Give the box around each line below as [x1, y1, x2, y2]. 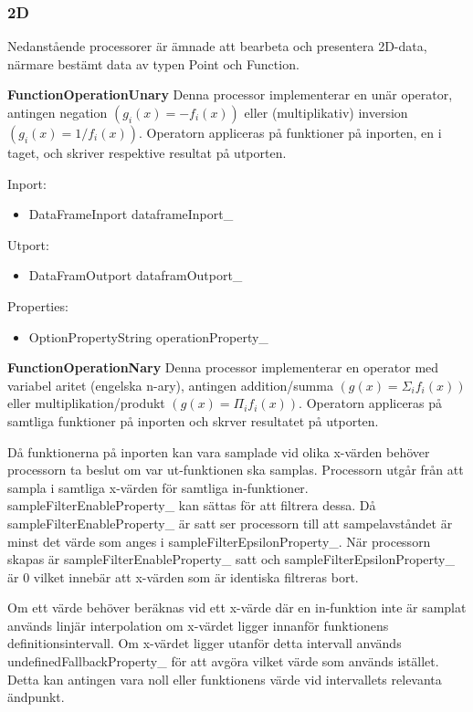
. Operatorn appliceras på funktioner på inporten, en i [139, 123, 442, 141]
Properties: [7, 296, 68, 315]
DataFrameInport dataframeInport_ [28, 204, 234, 224]
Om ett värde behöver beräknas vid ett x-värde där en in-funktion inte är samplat [7, 598, 467, 617]
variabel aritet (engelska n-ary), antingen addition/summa [7, 375, 333, 394]
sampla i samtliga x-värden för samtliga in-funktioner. [7, 477, 309, 497]
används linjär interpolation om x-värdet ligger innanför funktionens [7, 615, 389, 634]
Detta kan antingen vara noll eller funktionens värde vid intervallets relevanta [7, 669, 442, 688]
